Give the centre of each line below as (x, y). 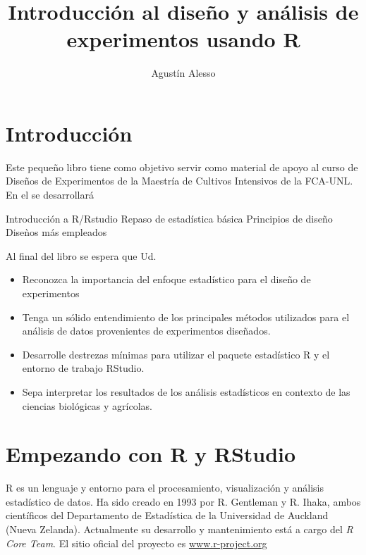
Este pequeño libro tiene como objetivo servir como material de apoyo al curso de (182, 167)
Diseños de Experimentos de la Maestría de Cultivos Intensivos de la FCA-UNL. (179, 181)
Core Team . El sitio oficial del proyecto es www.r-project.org (136, 543)
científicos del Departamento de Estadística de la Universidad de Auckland (167, 515)
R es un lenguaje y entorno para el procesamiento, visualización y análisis (165, 488)
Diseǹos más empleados (56, 232)
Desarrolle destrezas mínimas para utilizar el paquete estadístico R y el (176, 354)
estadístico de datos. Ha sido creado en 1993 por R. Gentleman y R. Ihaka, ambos (183, 501)
